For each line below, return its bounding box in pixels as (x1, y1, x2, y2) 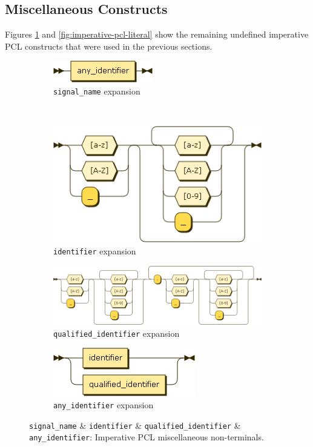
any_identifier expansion (53, 399, 154, 411)
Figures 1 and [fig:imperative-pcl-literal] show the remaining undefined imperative (5, 28, 309, 41)
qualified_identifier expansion (53, 326, 180, 339)
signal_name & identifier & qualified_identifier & (29, 419, 241, 431)
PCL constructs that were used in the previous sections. (5, 39, 213, 52)
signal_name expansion (53, 84, 140, 97)
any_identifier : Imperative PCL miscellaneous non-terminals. (29, 431, 264, 443)
